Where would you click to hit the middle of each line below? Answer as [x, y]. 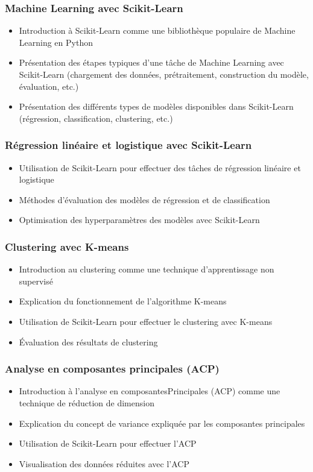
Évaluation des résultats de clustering [88, 341]
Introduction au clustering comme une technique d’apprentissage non [147, 269]
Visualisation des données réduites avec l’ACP [104, 463]
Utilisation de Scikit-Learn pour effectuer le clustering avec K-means [146, 321]
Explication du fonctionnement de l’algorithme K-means [123, 301]
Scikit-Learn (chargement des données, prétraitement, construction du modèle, [164, 74]
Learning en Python [56, 42]
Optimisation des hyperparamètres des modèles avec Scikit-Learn [139, 220]
